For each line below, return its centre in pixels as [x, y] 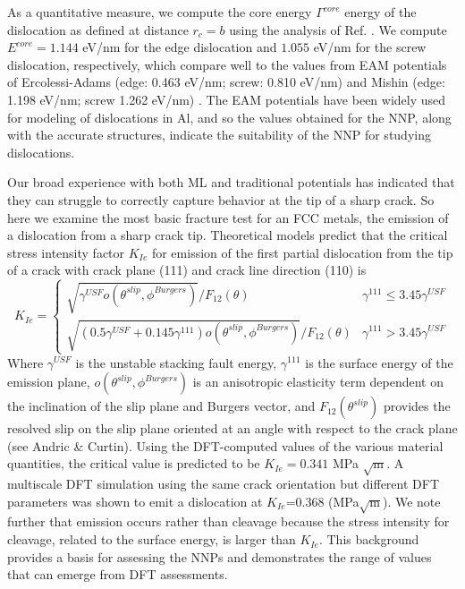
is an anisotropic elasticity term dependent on [318, 382]
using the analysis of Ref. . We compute [338, 29]
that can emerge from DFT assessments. [118, 574]
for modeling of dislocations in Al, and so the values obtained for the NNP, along [229, 117]
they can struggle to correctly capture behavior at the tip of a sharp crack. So [221, 199]
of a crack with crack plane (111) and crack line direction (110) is [187, 270]
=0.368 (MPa [322, 501]
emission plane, [49, 382]
